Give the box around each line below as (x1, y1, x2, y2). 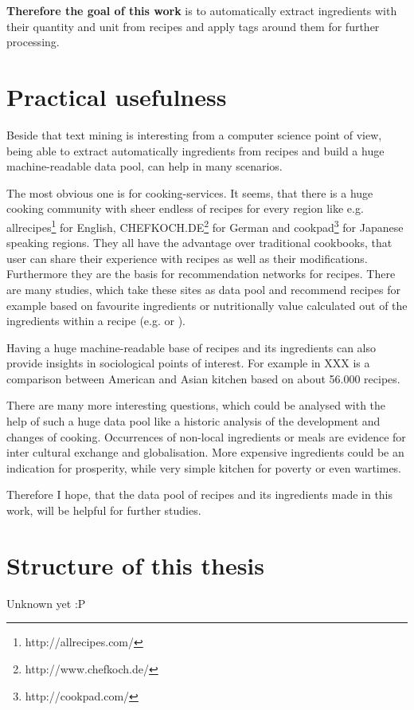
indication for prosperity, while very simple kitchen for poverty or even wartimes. (6, 459, 402, 476)
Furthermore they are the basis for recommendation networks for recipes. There (6, 265, 396, 282)
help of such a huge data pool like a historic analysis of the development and (6, 413, 381, 430)
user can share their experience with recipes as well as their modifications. (6, 249, 368, 266)
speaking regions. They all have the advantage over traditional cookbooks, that (6, 234, 393, 251)
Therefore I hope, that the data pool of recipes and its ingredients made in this (6, 486, 393, 503)
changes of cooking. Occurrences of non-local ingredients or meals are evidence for (6, 428, 406, 445)
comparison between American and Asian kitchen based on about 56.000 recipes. (6, 370, 400, 386)
